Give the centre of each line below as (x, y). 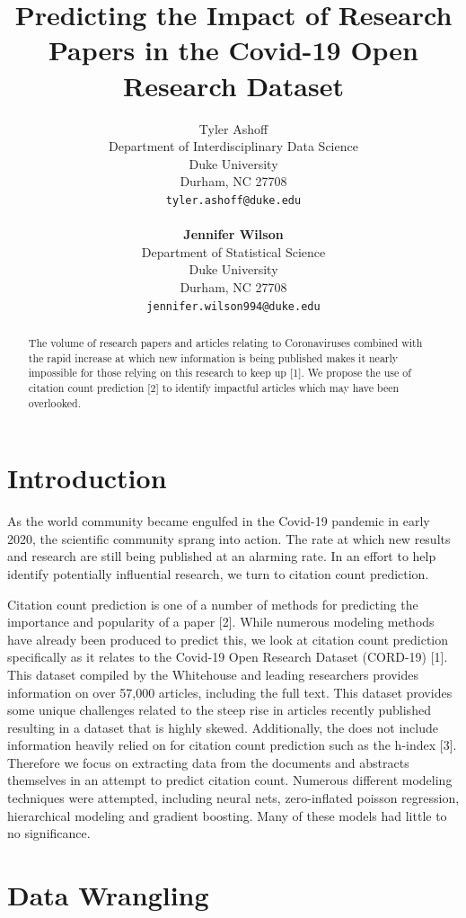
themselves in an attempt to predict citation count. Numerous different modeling (230, 780)
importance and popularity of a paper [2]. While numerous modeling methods (221, 622)
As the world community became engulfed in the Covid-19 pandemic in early (219, 521)
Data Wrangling (108, 895)
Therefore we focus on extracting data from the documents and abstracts (208, 762)
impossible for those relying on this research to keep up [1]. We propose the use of (220, 373)
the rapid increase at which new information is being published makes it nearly (213, 357)
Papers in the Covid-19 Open (233, 50)
